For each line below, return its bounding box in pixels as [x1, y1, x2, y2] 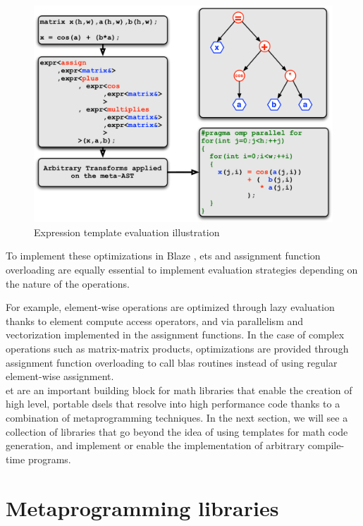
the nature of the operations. [6, 276, 130, 290]
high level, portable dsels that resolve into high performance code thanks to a [6, 396, 340, 411]
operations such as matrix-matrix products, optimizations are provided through [6, 341, 349, 355]
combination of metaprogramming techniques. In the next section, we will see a [6, 410, 348, 424]
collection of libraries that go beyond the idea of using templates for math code [6, 424, 348, 439]
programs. [27, 451, 71, 466]
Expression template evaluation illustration [34, 224, 220, 239]
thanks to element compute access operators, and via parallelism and [6, 313, 304, 328]
